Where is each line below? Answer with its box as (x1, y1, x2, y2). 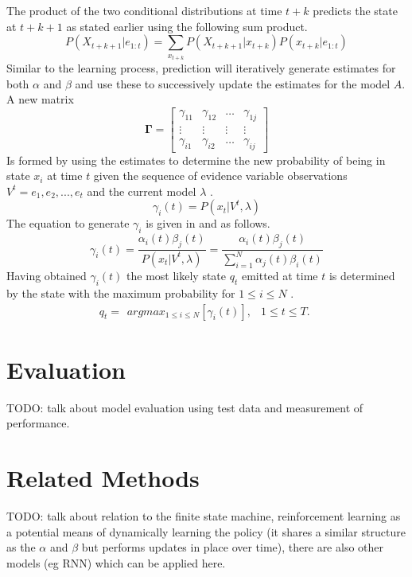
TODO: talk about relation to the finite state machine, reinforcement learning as (6, 508, 401, 524)
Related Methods (6, 462, 200, 494)
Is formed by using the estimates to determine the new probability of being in (6, 151, 386, 168)
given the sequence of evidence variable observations (93, 167, 348, 184)
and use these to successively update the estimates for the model (75, 75, 391, 92)
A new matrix (6, 91, 74, 107)
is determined (328, 267, 395, 284)
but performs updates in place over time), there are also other (81, 539, 384, 556)
